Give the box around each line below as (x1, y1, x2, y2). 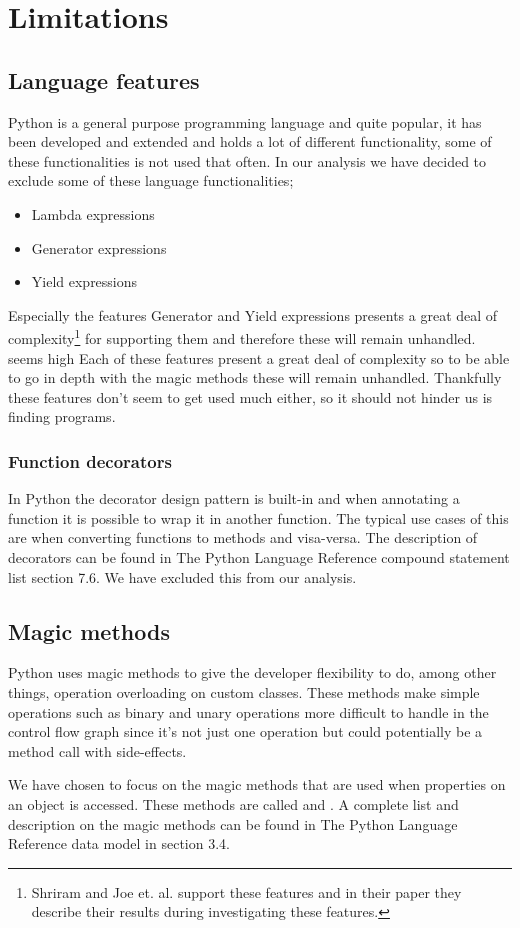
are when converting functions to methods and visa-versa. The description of (8, 527, 478, 548)
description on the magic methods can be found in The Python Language (8, 813, 458, 834)
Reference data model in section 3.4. (8, 833, 230, 854)
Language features (8, 64, 200, 95)
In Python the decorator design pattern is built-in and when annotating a (8, 488, 460, 509)
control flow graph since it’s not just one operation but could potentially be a (8, 721, 483, 742)
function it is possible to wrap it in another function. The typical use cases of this (8, 507, 509, 528)
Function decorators (8, 448, 172, 473)
